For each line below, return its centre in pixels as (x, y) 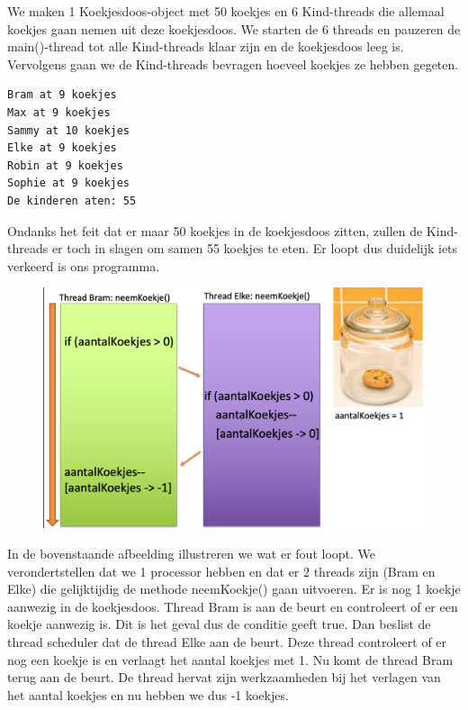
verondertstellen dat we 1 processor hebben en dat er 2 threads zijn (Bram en (221, 571)
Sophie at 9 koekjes (69, 183)
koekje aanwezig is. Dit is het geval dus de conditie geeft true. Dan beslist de (219, 624)
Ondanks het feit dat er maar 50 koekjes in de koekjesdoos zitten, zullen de (215, 230)
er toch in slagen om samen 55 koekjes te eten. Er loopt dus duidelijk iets (255, 248)
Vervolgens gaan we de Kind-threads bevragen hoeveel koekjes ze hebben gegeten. (233, 64)
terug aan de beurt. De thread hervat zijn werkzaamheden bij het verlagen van (224, 677)
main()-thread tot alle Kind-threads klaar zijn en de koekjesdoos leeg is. (206, 46)
